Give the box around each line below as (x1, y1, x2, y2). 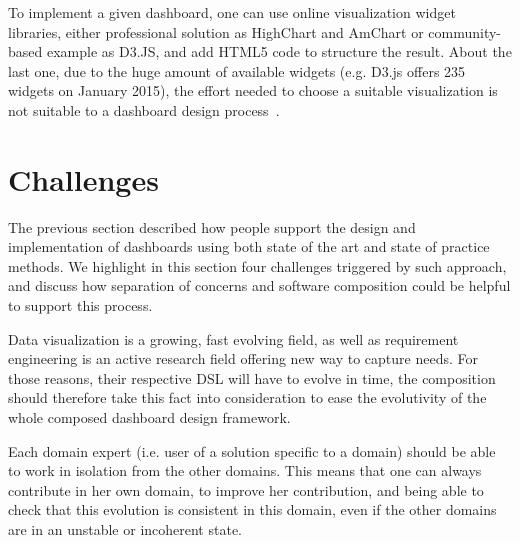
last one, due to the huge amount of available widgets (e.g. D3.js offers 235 (8, 60, 466, 81)
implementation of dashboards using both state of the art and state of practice (8, 236, 490, 257)
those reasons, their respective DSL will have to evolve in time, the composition (8, 367, 496, 388)
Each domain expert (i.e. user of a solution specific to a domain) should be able (8, 440, 496, 461)
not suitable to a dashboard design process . (8, 99, 280, 120)
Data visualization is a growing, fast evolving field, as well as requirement (8, 328, 459, 349)
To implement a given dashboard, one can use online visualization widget (8, 2, 456, 22)
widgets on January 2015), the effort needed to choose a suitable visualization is (8, 80, 498, 101)
